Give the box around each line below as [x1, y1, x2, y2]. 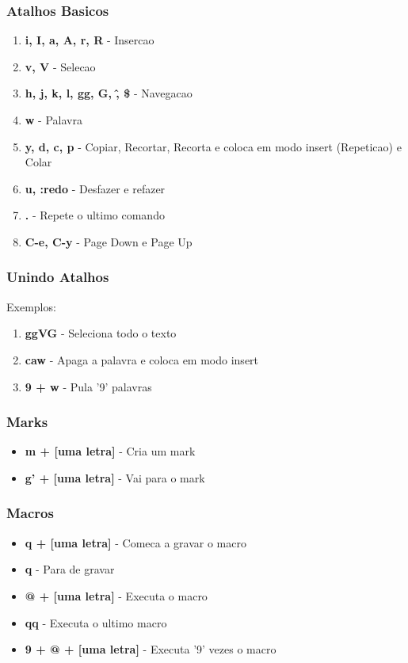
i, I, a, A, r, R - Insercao [25, 32, 154, 48]
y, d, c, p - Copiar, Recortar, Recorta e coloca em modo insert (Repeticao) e [25, 138, 402, 154]
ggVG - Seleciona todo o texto [25, 325, 177, 341]
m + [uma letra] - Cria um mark [25, 443, 196, 459]
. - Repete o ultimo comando [25, 207, 165, 223]
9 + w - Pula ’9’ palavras [25, 378, 152, 394]
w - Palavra [25, 112, 82, 128]
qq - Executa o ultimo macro [25, 614, 167, 631]
